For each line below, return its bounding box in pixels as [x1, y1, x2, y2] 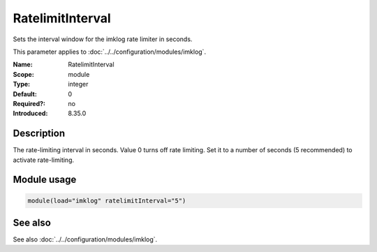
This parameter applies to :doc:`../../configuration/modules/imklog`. [13, 47, 206, 56]
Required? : [13, 99, 45, 108]
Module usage [13, 174, 77, 186]
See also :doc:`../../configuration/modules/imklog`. [13, 235, 158, 244]
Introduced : [13, 109, 48, 118]
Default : [13, 89, 38, 98]
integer [68, 80, 89, 89]
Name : [13, 60, 33, 69]
